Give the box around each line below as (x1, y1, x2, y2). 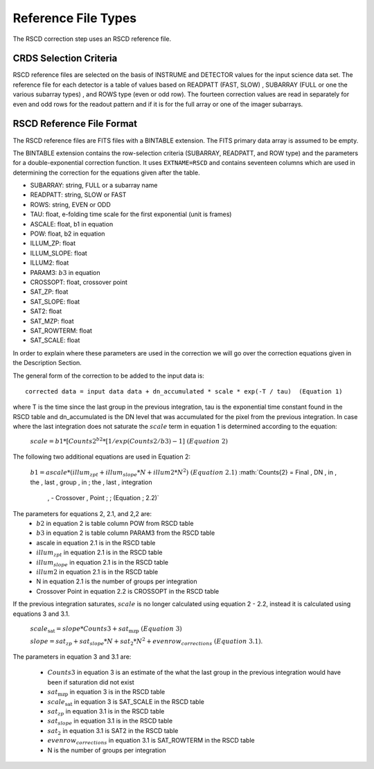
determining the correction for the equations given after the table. (12, 168, 200, 177)
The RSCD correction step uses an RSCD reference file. (12, 35, 172, 43)
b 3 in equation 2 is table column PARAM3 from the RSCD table (36, 529, 215, 537)
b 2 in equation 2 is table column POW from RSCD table (36, 520, 194, 528)
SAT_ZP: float (30, 288, 69, 296)
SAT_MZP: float (30, 317, 74, 325)
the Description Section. (12, 359, 82, 367)
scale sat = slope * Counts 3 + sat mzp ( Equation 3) (30, 624, 183, 634)
